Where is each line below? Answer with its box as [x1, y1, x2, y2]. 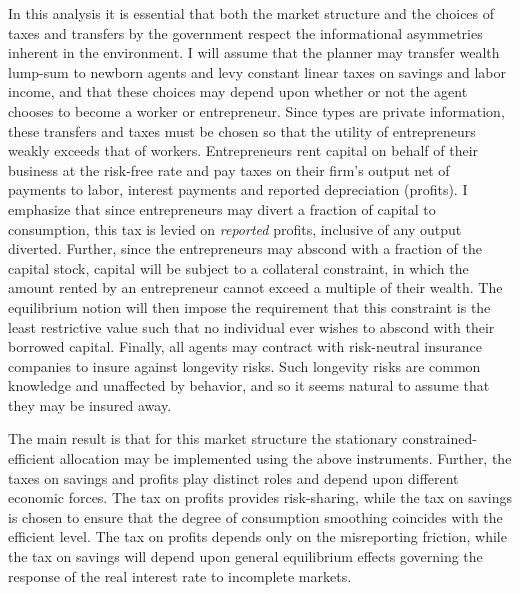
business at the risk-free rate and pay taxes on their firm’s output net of [8, 159, 450, 180]
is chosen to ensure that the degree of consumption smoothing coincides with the [8, 506, 503, 527]
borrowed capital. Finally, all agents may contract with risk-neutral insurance [8, 336, 482, 357]
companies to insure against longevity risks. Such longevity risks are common [8, 355, 481, 376]
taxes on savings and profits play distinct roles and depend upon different [8, 467, 459, 488]
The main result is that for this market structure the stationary [8, 428, 398, 449]
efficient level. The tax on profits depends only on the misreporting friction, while [8, 526, 507, 547]
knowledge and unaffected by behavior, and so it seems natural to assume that [8, 375, 490, 396]
